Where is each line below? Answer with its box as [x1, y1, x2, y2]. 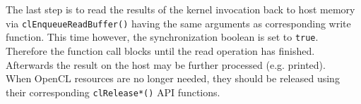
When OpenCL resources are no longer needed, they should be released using [6, 71, 340, 86]
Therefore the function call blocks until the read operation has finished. [6, 43, 315, 58]
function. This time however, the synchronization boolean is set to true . [6, 30, 319, 44]
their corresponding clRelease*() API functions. [6, 84, 220, 99]
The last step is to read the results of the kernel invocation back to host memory [6, 2, 355, 16]
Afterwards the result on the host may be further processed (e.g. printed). [6, 57, 326, 72]
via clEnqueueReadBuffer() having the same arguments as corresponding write [6, 15, 351, 30]
